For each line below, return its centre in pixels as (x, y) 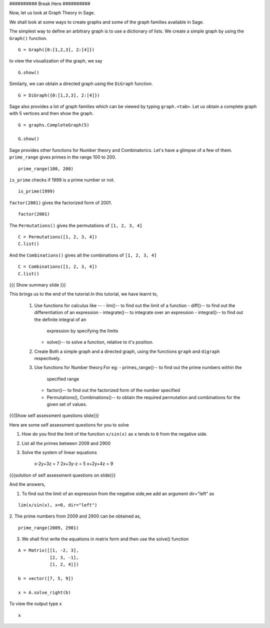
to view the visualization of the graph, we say (56, 61)
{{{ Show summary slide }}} (37, 284)
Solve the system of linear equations (59, 452)
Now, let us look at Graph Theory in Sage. (52, 13)
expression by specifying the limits (82, 330)
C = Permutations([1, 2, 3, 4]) (58, 237)
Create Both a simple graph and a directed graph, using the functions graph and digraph (127, 351)
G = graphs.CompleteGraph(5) (54, 125)
